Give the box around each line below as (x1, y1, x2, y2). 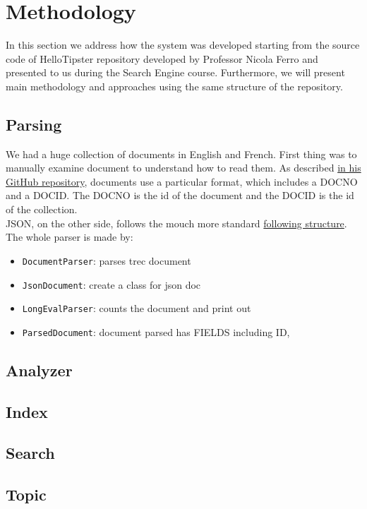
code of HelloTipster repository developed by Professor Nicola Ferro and (6, 51, 318, 66)
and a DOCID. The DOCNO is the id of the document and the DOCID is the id (6, 188, 354, 203)
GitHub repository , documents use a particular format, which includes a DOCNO (6, 174, 358, 188)
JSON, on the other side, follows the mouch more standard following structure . (6, 215, 347, 230)
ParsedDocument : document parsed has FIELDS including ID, (22, 324, 290, 339)
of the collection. (6, 202, 78, 217)
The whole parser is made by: (6, 229, 133, 244)
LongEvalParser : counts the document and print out (22, 301, 251, 316)
